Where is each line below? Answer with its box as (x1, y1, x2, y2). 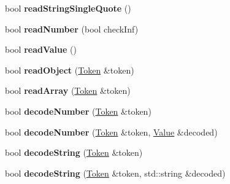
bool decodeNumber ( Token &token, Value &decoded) (5, 125, 218, 138)
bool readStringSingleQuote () (5, 2, 131, 14)
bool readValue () (5, 43, 77, 56)
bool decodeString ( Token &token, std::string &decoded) (5, 166, 226, 179)
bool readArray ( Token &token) (5, 84, 131, 97)
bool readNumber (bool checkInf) (5, 22, 139, 35)
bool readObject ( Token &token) (5, 63, 134, 76)
